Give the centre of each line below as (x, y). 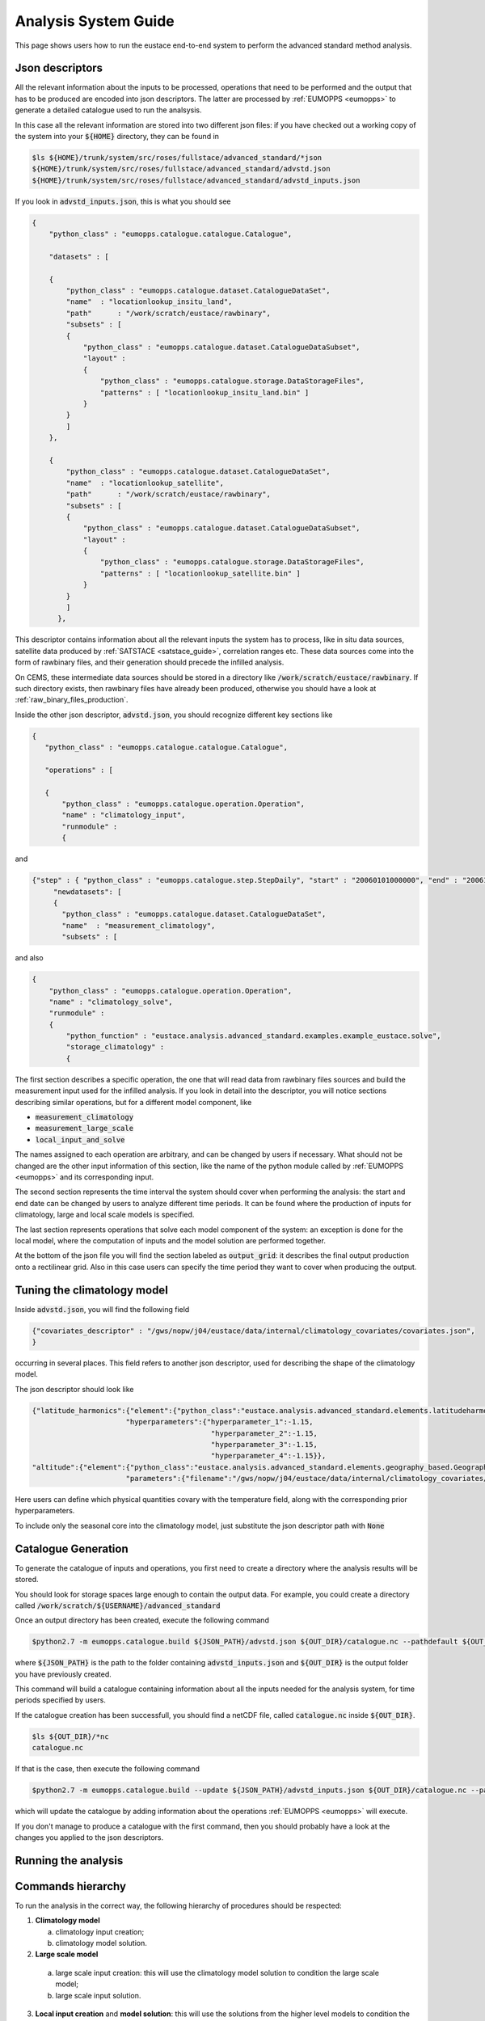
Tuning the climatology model (92, 1290)
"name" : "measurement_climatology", (139, 925)
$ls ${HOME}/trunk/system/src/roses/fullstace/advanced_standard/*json (177, 158)
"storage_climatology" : (115, 1047)
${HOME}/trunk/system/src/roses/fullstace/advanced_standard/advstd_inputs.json (196, 180)
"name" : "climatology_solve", (111, 1002)
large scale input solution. (98, 1995)
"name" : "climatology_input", (124, 815)
